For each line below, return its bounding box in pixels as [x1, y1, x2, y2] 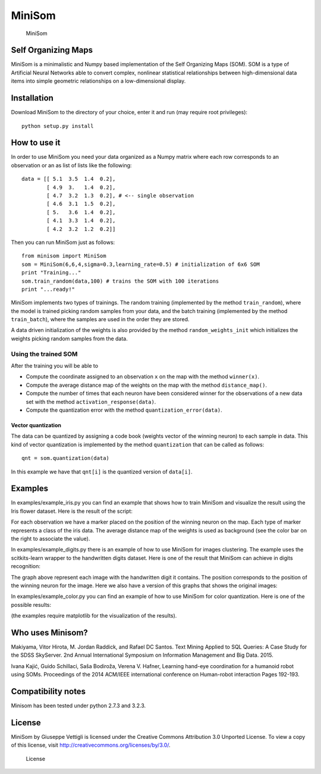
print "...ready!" [21, 286, 75, 293]
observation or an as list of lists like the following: [11, 161, 132, 169]
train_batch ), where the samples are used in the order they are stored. [11, 316, 190, 323]
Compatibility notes [11, 687, 86, 696]
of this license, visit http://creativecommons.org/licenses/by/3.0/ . [11, 741, 171, 749]
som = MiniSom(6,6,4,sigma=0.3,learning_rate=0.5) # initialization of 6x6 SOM [21, 261, 260, 268]
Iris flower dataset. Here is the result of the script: [11, 507, 133, 515]
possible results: [11, 601, 52, 608]
